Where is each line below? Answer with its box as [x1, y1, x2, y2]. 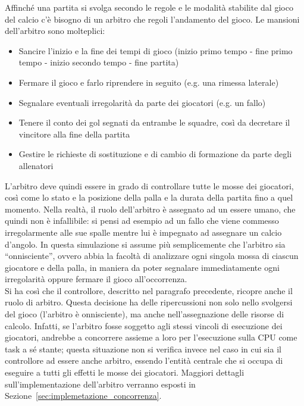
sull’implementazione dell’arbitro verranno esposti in [5, 377, 196, 390]
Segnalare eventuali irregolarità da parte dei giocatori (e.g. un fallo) [18, 96, 266, 108]
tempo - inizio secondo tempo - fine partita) [18, 56, 179, 68]
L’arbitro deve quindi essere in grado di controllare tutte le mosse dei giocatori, [5, 179, 294, 192]
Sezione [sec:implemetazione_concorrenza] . [5, 389, 162, 402]
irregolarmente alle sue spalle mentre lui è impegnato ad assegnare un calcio [5, 226, 282, 238]
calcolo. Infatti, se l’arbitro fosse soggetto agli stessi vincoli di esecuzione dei [5, 319, 283, 332]
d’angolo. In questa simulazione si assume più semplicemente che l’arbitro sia [5, 238, 286, 250]
